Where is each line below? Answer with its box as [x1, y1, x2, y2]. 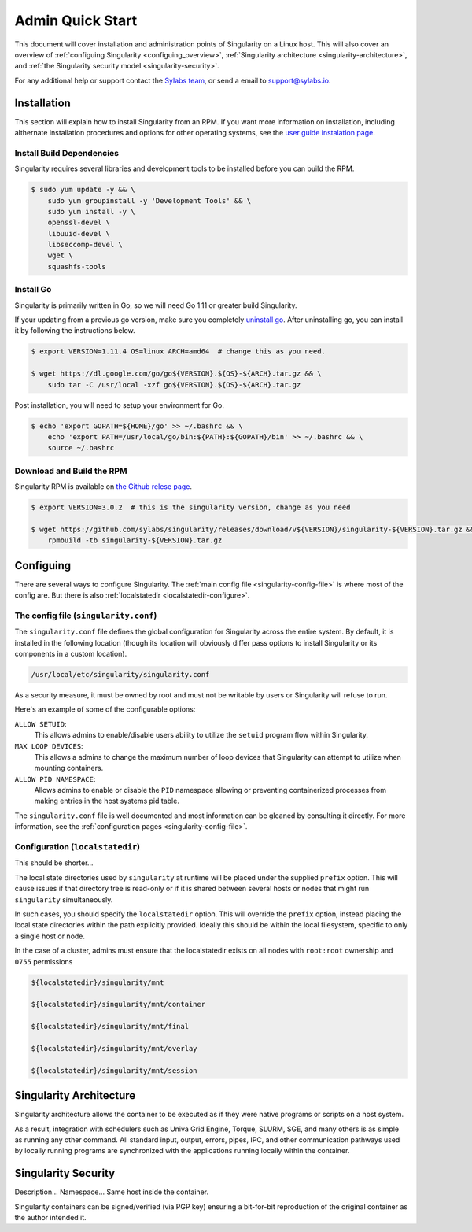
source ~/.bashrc [47, 443, 115, 453]
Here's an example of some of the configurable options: [14, 705, 196, 714]
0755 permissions [14, 956, 73, 966]
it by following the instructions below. [14, 326, 135, 335]
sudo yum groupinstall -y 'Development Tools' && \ [47, 196, 252, 205]
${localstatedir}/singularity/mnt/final [31, 1022, 189, 1031]
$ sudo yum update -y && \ [31, 185, 135, 194]
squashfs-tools [47, 262, 106, 271]
